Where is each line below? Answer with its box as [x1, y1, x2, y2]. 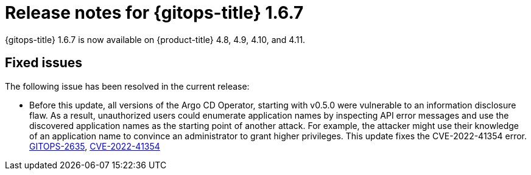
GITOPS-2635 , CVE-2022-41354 [29, 140, 160, 151]
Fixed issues [5, 55, 83, 71]
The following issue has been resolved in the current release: [5, 81, 250, 91]
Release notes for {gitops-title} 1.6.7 [5, 2, 304, 23]
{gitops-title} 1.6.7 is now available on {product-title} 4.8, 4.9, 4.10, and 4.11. [5, 34, 306, 45]
